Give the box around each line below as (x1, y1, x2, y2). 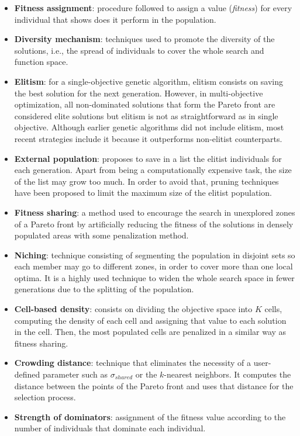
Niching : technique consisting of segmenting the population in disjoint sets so (14, 248, 295, 261)
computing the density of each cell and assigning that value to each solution (14, 314, 287, 326)
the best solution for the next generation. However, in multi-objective (14, 86, 263, 99)
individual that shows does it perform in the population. (14, 13, 216, 25)
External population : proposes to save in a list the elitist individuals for (14, 152, 282, 164)
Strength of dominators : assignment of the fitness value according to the (14, 410, 286, 423)
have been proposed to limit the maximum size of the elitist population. (14, 186, 272, 199)
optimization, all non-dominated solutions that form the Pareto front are (14, 98, 275, 110)
